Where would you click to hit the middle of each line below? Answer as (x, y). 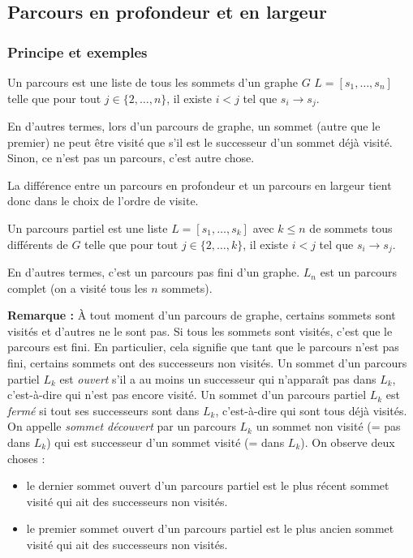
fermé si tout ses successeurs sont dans (103, 410)
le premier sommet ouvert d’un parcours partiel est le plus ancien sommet (210, 528)
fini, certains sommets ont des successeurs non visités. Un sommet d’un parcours (207, 363)
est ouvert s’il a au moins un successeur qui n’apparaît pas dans (218, 378)
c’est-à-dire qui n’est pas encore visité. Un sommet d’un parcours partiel (187, 395)
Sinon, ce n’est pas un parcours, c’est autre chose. (131, 158)
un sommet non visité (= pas (328, 426)
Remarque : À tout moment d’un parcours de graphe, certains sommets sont (202, 315)
